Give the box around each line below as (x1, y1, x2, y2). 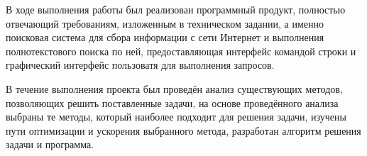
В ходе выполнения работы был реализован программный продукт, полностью (6, 2, 346, 16)
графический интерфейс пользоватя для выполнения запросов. (6, 57, 275, 72)
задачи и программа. (6, 137, 94, 152)
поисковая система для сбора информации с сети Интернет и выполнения (6, 30, 324, 45)
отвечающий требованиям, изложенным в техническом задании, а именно (6, 16, 324, 30)
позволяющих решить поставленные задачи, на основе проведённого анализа (6, 95, 339, 110)
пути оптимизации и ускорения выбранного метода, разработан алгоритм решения (6, 123, 361, 138)
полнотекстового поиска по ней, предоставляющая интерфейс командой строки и (6, 43, 356, 58)
